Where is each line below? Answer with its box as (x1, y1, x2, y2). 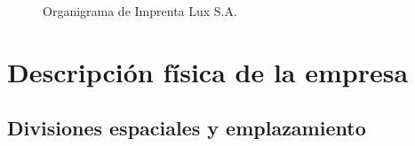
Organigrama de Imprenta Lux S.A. (43, 2, 237, 19)
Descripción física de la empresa (7, 53, 409, 89)
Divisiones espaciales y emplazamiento (7, 114, 366, 142)
